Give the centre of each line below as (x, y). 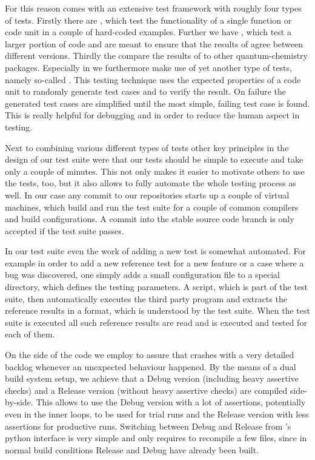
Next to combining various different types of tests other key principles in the (147, 147)
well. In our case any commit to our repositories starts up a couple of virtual (147, 194)
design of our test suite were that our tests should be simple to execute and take (154, 159)
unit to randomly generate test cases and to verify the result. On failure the (146, 91)
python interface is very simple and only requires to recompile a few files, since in (156, 438)
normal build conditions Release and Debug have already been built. (132, 449)
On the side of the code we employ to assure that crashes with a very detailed (150, 355)
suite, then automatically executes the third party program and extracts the (146, 298)
